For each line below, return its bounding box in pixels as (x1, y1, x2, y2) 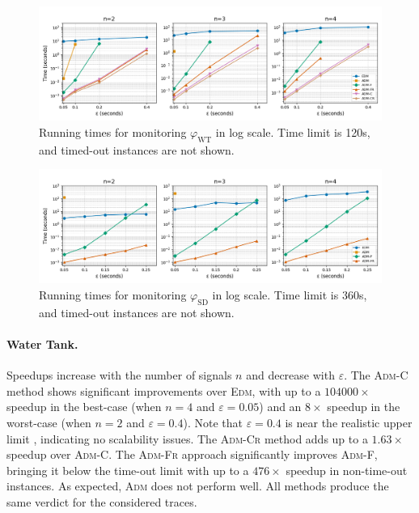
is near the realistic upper (285, 413, 413, 430)
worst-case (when (6, 413, 91, 430)
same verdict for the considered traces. (6, 493, 197, 510)
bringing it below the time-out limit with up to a (6, 461, 249, 478)
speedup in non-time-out (286, 461, 408, 478)
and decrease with (246, 367, 335, 384)
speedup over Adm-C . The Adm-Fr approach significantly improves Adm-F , (6, 446, 378, 463)
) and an (259, 398, 302, 415)
